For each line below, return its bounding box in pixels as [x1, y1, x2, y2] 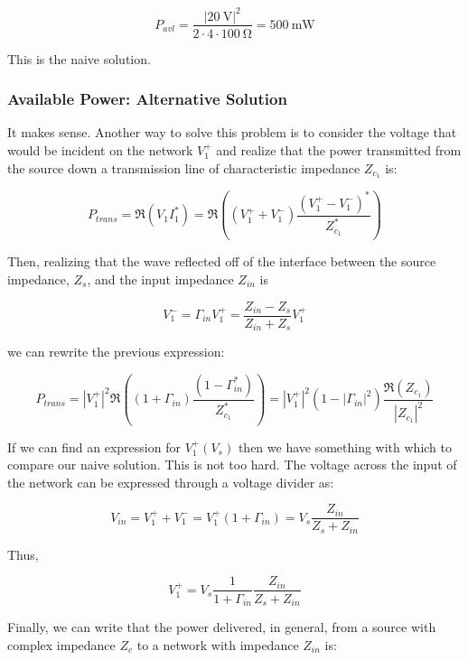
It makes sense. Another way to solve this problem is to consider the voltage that [7, 123, 457, 142]
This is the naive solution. [7, 49, 151, 68]
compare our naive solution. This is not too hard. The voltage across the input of [7, 455, 457, 474]
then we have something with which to [238, 437, 453, 456]
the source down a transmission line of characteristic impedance [7, 158, 360, 177]
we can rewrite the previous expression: [7, 342, 225, 361]
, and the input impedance [87, 269, 234, 288]
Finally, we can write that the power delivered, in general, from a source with [7, 618, 436, 636]
